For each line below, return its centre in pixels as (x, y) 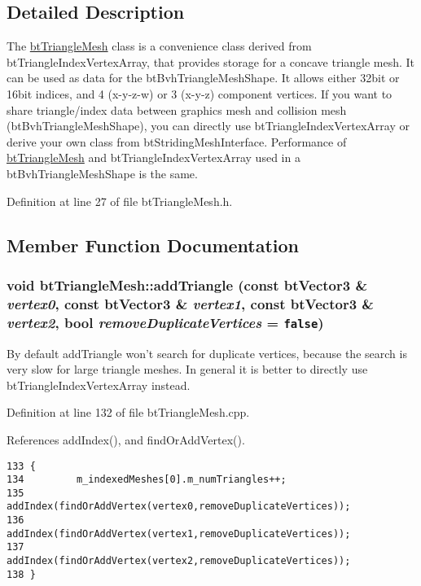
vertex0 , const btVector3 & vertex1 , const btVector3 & (190, 303)
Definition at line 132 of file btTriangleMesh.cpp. (128, 412)
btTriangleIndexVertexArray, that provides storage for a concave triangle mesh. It (211, 61)
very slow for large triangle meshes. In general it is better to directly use (187, 369)
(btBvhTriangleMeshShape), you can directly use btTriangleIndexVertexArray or (208, 126)
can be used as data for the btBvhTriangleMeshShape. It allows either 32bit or (203, 78)
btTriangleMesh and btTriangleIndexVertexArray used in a (153, 157)
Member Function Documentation (153, 245)
